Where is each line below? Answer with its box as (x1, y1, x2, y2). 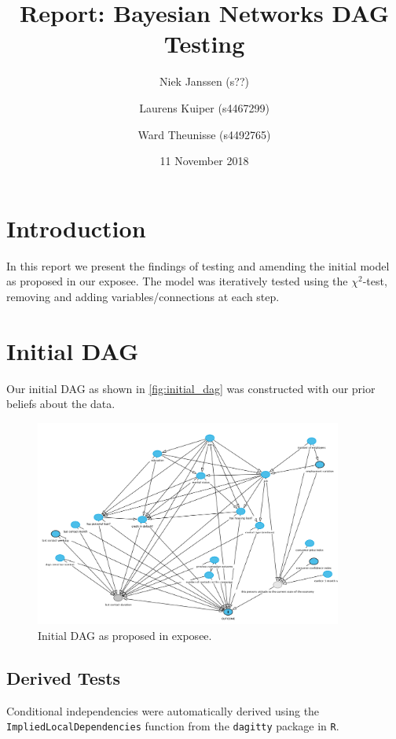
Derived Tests (6, 666, 121, 690)
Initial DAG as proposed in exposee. (38, 627, 212, 644)
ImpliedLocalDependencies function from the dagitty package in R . (6, 718, 339, 734)
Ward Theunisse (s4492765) (137, 126, 271, 142)
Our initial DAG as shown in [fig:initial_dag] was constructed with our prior (6, 380, 376, 396)
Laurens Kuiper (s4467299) (139, 99, 269, 116)
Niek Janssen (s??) (159, 73, 249, 90)
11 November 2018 (159, 153, 249, 169)
